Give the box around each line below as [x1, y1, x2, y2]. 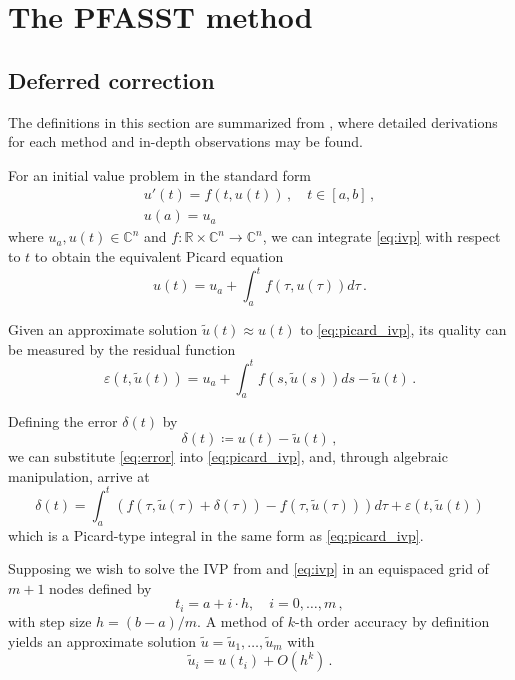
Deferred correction [8, 64, 215, 95]
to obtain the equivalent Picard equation [34, 246, 284, 267]
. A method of [197, 610, 284, 631]
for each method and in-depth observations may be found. [8, 131, 363, 152]
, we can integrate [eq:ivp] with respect [262, 226, 501, 247]
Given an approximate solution [8, 318, 198, 339]
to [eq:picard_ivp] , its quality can [300, 318, 507, 339]
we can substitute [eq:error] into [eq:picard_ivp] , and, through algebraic [8, 446, 448, 467]
